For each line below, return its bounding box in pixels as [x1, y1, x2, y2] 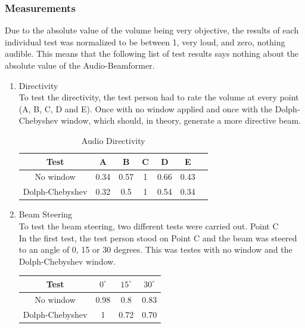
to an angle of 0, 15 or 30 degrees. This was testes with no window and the [18, 243, 292, 256]
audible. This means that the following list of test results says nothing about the [5, 47, 298, 60]
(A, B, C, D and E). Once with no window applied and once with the [18, 102, 273, 115]
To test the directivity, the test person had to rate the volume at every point [18, 91, 299, 103]
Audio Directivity [81, 134, 145, 146]
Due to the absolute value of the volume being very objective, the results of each [5, 24, 299, 36]
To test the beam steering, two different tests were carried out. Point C [18, 219, 279, 232]
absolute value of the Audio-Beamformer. [5, 59, 155, 71]
